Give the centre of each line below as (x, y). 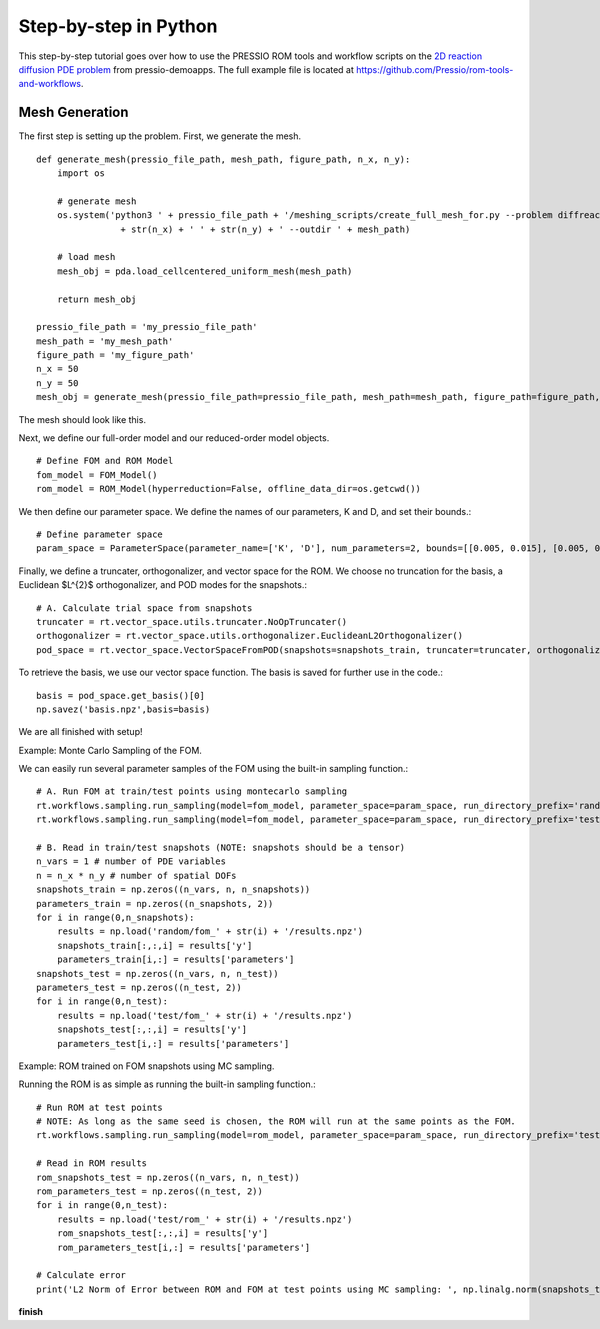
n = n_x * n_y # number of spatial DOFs (136, 875)
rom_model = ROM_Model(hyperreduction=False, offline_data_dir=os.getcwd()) (229, 489)
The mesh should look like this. (82, 419)
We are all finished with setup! (80, 732)
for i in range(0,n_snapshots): (115, 917)
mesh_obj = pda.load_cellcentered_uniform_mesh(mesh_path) (204, 271)
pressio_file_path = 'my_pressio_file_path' (147, 327)
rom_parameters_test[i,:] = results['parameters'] (183, 1247)
